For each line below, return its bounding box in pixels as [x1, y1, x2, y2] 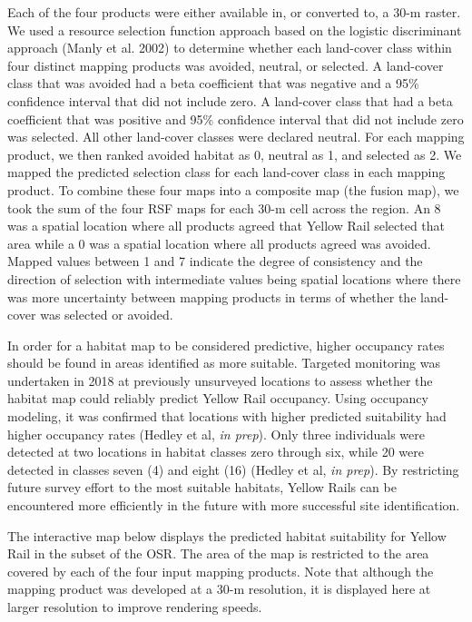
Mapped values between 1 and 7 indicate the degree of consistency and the [7, 252, 423, 271]
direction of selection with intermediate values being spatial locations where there [7, 269, 461, 288]
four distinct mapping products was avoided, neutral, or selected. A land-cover [7, 55, 444, 74]
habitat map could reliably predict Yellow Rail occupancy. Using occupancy [7, 389, 428, 408]
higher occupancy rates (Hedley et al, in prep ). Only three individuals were [7, 424, 425, 443]
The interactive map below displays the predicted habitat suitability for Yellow [7, 526, 447, 545]
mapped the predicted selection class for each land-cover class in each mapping [7, 163, 446, 182]
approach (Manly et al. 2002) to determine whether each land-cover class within [7, 38, 452, 57]
